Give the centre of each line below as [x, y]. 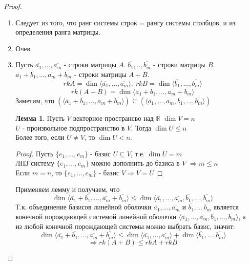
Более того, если [40, 137]
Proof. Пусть [34, 153]
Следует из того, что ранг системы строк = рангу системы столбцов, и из [125, 22]
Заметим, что [35, 100]
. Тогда [141, 127]
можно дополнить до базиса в [135, 163]
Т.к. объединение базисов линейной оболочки [83, 207]
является [226, 207]
